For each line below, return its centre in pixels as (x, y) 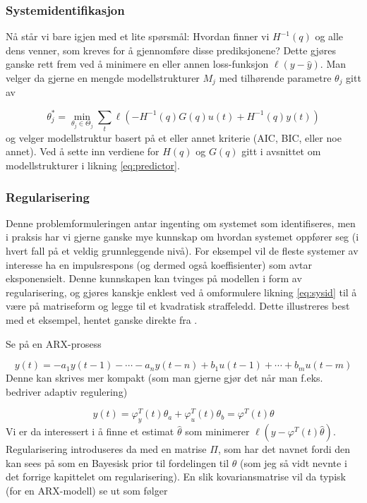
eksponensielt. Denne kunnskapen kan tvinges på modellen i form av (154, 278)
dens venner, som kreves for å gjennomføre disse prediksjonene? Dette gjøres (171, 50)
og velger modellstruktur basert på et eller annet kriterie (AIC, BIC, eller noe (174, 137)
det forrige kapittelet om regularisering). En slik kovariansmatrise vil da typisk (176, 477)
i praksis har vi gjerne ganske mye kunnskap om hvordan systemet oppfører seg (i (182, 237)
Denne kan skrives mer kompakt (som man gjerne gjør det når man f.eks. (164, 378)
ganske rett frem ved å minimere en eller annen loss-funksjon (137, 64)
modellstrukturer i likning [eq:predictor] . (93, 165)
